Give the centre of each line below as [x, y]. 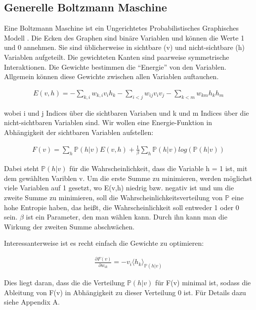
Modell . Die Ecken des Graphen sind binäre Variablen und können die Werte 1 [124, 37]
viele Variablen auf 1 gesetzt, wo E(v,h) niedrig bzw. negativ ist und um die [119, 188]
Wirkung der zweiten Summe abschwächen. [69, 226]
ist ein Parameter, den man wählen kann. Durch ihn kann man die [127, 217]
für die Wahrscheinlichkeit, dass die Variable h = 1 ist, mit [158, 168]
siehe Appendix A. [32, 302]
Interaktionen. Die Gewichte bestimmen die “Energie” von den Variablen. [115, 66]
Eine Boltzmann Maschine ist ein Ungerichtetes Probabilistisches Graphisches [122, 28]
